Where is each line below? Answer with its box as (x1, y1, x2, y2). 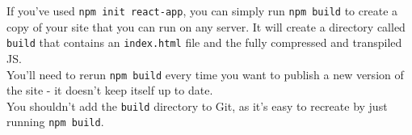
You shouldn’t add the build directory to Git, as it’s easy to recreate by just (6, 97, 388, 114)
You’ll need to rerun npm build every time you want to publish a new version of (6, 65, 404, 82)
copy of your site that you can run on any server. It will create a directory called (6, 18, 406, 35)
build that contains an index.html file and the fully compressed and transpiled (6, 34, 402, 51)
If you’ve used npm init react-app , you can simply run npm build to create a (6, 2, 398, 19)
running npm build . (6, 113, 104, 130)
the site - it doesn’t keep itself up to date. (6, 82, 213, 99)
